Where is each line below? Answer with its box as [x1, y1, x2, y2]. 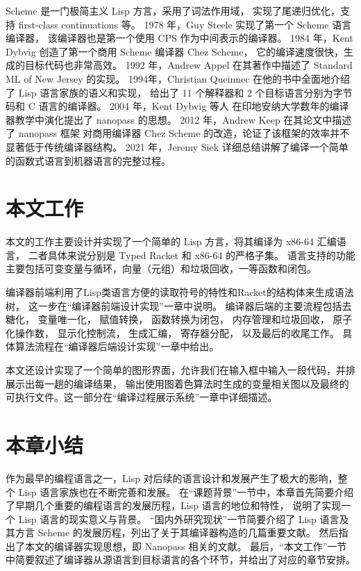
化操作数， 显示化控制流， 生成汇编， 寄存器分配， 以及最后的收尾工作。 [6, 325, 339, 340]
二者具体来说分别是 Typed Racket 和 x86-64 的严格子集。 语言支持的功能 [28, 247, 355, 262]
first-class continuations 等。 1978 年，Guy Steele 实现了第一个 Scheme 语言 [18, 17, 352, 31]
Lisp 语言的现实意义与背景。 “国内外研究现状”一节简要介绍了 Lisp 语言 [18, 511, 339, 526]
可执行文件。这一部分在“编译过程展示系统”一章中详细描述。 [6, 390, 278, 404]
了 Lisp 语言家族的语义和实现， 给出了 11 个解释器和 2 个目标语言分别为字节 [6, 85, 353, 99]
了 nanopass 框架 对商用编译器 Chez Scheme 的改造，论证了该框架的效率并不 [6, 126, 350, 140]
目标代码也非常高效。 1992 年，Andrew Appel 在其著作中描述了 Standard [24, 58, 353, 72]
